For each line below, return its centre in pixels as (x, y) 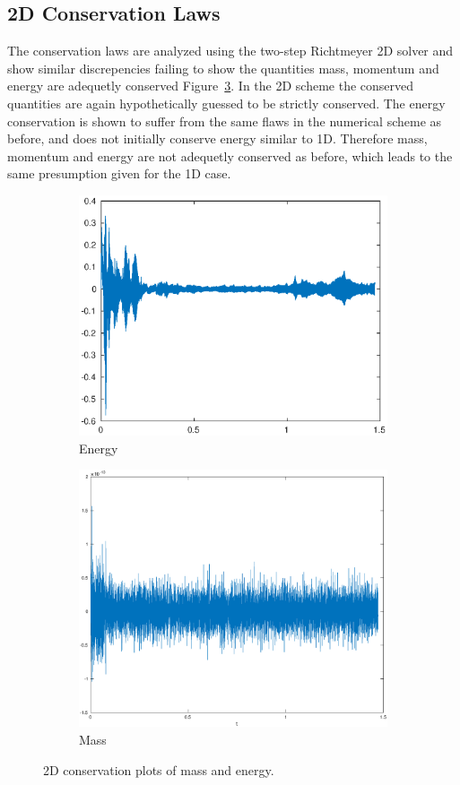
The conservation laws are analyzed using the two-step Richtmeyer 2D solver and (230, 51)
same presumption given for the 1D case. (119, 173)
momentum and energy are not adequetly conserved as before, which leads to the (230, 155)
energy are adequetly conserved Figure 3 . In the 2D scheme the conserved (211, 86)
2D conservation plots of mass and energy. (159, 769)
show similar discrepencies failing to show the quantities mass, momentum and (223, 68)
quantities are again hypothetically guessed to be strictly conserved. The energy (226, 103)
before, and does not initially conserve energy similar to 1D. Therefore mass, (217, 138)
